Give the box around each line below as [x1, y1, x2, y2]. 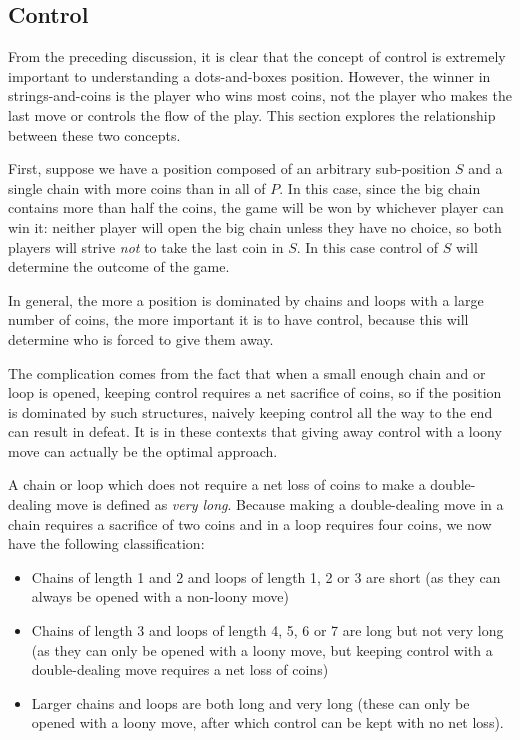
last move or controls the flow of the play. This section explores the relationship [8, 104, 496, 125]
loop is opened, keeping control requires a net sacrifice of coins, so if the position [8, 382, 502, 403]
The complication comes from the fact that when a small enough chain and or [8, 362, 486, 383]
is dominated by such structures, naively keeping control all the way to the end [8, 401, 493, 422]
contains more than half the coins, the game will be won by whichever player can [8, 197, 504, 218]
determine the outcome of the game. [8, 256, 230, 277]
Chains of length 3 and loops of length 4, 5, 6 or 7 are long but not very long [31, 620, 504, 641]
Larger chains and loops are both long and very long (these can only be [31, 692, 470, 713]
